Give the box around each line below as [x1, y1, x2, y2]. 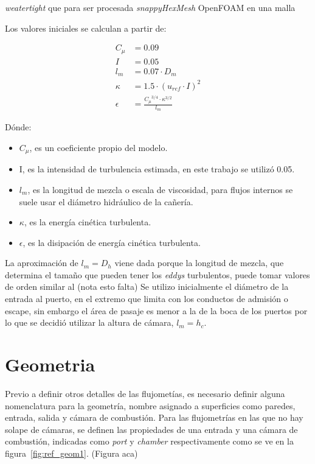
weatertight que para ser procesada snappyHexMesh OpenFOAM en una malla [5, 1, 296, 13]
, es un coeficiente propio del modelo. [29, 141, 168, 153]
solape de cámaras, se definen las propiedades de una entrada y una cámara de [5, 423, 298, 435]
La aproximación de [5, 256, 78, 269]
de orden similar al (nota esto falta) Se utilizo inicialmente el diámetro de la [5, 280, 289, 293]
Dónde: [5, 121, 32, 133]
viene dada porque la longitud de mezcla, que [114, 256, 284, 269]
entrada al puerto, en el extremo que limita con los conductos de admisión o [5, 292, 288, 305]
